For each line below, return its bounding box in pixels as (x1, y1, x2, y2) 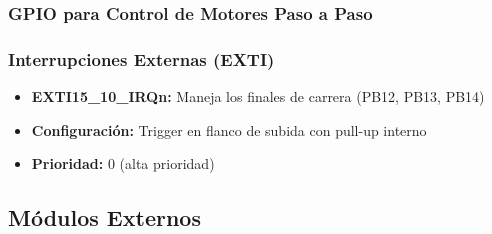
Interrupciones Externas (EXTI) (8, 46, 275, 71)
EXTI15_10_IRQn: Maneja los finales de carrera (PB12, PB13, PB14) (31, 86, 485, 107)
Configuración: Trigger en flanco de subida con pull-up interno (31, 119, 427, 140)
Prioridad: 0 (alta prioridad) (31, 153, 215, 174)
